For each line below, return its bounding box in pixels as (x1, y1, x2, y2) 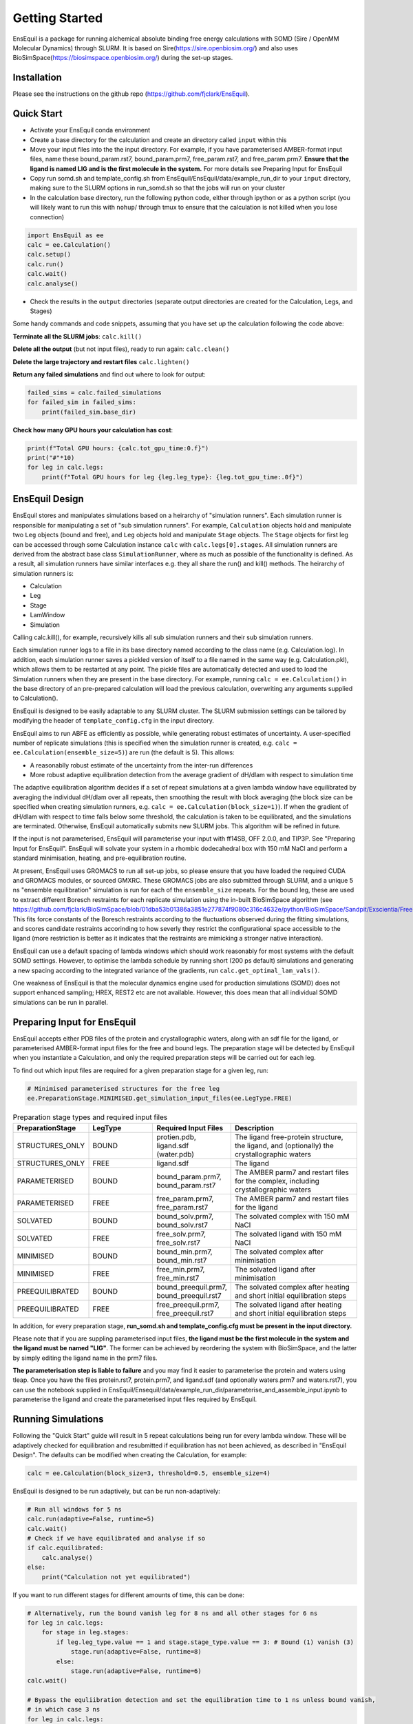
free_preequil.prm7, (156, 1300, 220, 1310)
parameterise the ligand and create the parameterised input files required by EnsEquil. (12, 1395, 257, 1403)
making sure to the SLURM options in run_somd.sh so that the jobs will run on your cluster (30, 183, 286, 192)
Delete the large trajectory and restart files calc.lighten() (12, 357, 190, 365)
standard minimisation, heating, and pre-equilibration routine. (12, 854, 187, 862)
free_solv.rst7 (156, 1238, 201, 1247)
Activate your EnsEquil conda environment (30, 126, 151, 134)
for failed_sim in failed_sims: (27, 399, 137, 406)
